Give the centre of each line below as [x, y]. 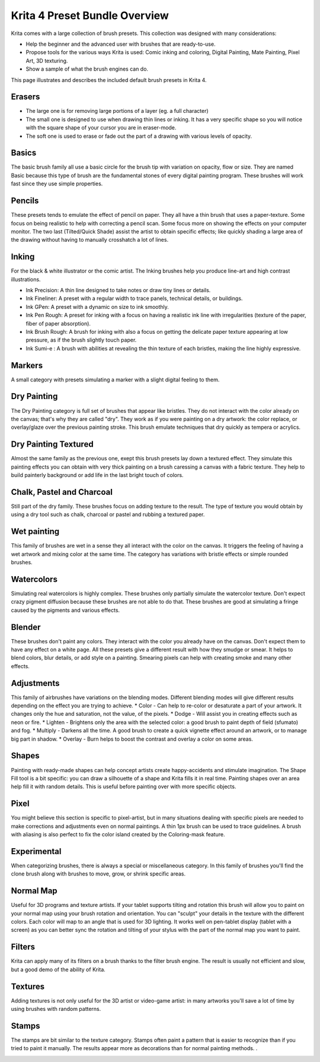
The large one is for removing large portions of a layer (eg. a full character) [117, 111]
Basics [24, 153]
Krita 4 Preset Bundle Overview [90, 15]
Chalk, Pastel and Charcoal [62, 492]
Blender [26, 627]
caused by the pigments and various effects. [65, 610]
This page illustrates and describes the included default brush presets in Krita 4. [109, 80]
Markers [27, 365]
